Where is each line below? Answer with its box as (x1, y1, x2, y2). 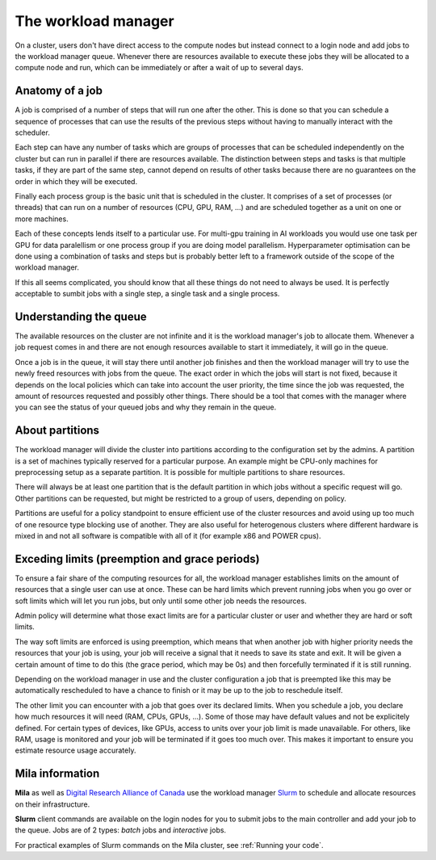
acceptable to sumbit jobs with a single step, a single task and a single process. (15, 289, 280, 299)
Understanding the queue (15, 309, 147, 323)
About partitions (15, 424, 100, 438)
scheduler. (15, 128, 50, 137)
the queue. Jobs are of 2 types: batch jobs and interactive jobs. (15, 825, 226, 835)
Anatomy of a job (15, 84, 103, 98)
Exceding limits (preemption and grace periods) (15, 552, 260, 565)
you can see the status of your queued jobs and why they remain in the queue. (15, 402, 277, 412)
